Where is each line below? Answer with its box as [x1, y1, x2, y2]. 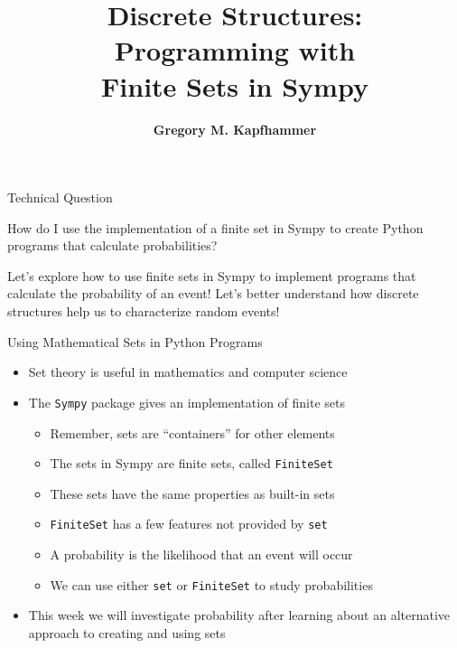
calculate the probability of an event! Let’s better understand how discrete [7, 284, 419, 303]
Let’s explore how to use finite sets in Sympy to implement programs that [7, 266, 416, 285]
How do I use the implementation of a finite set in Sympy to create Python [7, 218, 424, 237]
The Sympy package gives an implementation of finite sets [28, 392, 346, 411]
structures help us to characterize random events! [7, 302, 280, 321]
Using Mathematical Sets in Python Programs [7, 332, 263, 351]
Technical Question [7, 188, 113, 207]
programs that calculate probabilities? [7, 236, 218, 255]
